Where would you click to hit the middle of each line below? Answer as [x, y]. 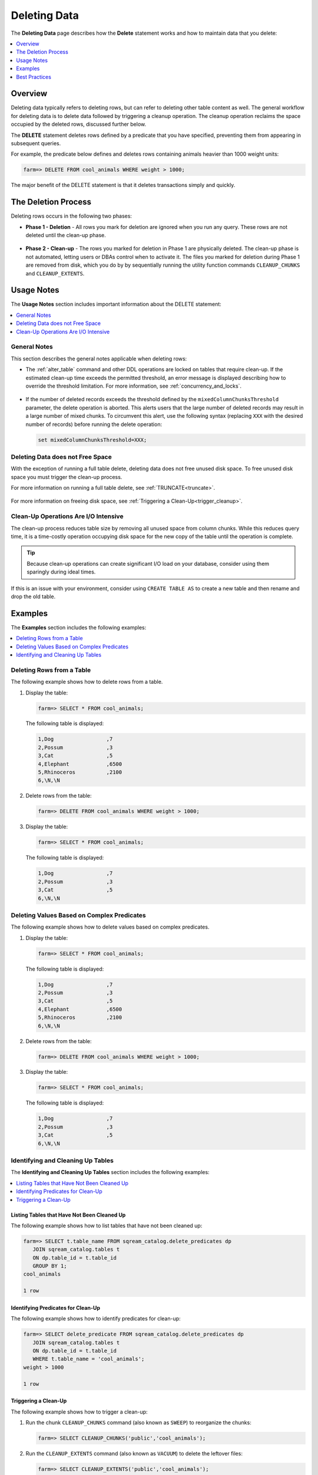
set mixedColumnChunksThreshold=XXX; [92, 440]
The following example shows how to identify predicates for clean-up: [96, 1319]
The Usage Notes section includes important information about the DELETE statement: [116, 304]
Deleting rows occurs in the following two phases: [72, 216]
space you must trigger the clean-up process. [67, 477]
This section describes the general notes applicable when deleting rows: [99, 358]
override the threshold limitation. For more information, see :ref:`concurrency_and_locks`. [133, 386]
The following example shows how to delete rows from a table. [87, 682]
